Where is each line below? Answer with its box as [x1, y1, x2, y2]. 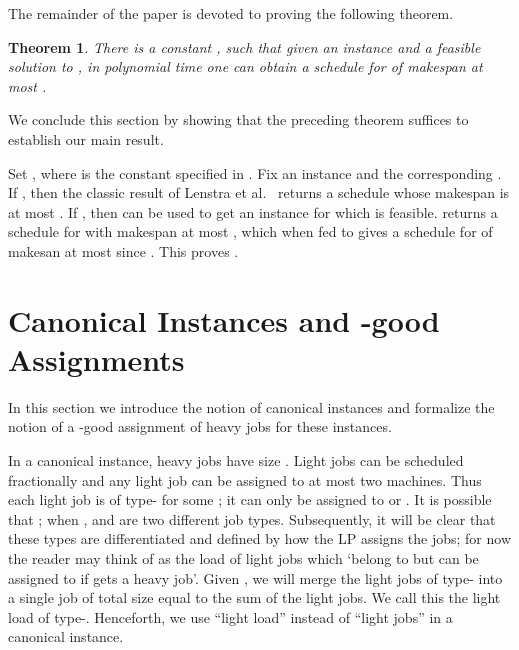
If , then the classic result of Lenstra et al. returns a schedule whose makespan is [8, 182, 510, 203]
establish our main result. [8, 128, 164, 149]
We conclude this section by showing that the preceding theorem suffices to [8, 109, 469, 130]
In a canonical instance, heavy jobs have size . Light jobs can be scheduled [8, 450, 464, 471]
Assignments [8, 338, 185, 379]
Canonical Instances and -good [8, 299, 440, 340]
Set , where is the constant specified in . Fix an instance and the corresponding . [8, 162, 502, 183]
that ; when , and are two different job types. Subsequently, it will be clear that [8, 508, 496, 529]
